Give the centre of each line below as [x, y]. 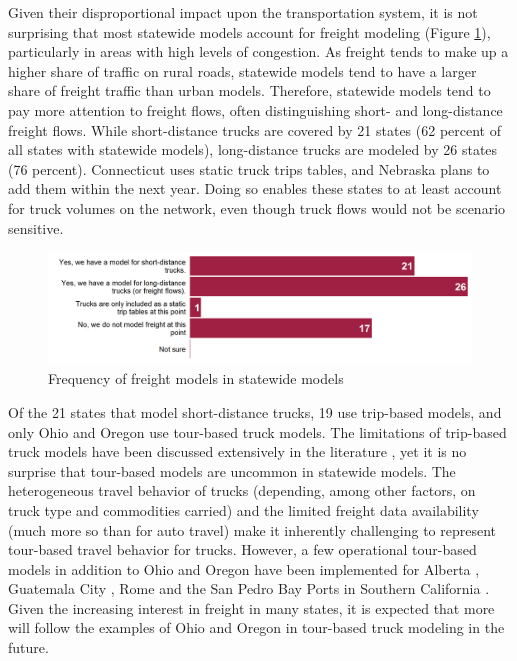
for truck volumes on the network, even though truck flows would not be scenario [257, 207]
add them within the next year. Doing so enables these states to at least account [255, 188]
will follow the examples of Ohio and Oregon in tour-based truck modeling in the [256, 627]
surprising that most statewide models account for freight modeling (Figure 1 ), [249, 31]
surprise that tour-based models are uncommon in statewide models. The [232, 470]
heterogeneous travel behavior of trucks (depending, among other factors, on [242, 490]
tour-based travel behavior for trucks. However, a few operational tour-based [242, 549]
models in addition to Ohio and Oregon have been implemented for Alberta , [244, 568]
